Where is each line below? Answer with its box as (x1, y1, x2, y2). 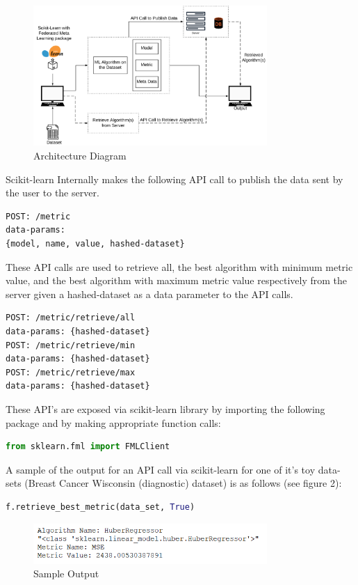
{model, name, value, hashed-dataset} (6, 239, 185, 249)
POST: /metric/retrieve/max (6, 367, 136, 377)
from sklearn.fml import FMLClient (6, 442, 170, 452)
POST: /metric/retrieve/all (6, 313, 136, 323)
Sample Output (33, 566, 99, 581)
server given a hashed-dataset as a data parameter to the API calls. (6, 286, 293, 301)
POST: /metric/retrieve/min (6, 340, 136, 350)
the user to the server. (6, 185, 99, 200)
